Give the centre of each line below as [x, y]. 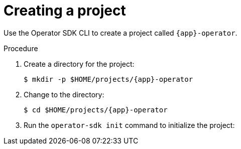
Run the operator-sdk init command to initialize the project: [129, 125]
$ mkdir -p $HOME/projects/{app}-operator [108, 79]
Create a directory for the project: [79, 64]
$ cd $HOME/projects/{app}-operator [96, 110]
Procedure [21, 48]
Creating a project [65, 11]
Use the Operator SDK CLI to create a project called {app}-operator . [120, 33]
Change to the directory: [64, 94]
